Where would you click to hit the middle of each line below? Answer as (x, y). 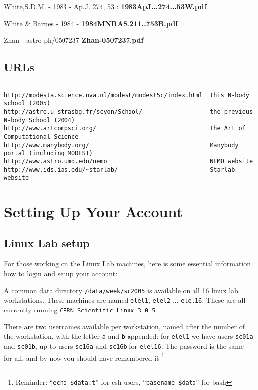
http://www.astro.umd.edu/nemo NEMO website (129, 161)
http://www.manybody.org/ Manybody (121, 145)
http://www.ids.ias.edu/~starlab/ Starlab (120, 170)
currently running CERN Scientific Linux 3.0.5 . (81, 309)
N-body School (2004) (40, 120)
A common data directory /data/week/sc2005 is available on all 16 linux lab (121, 290)
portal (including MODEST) (48, 153)
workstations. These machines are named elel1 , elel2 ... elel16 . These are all (125, 300)
